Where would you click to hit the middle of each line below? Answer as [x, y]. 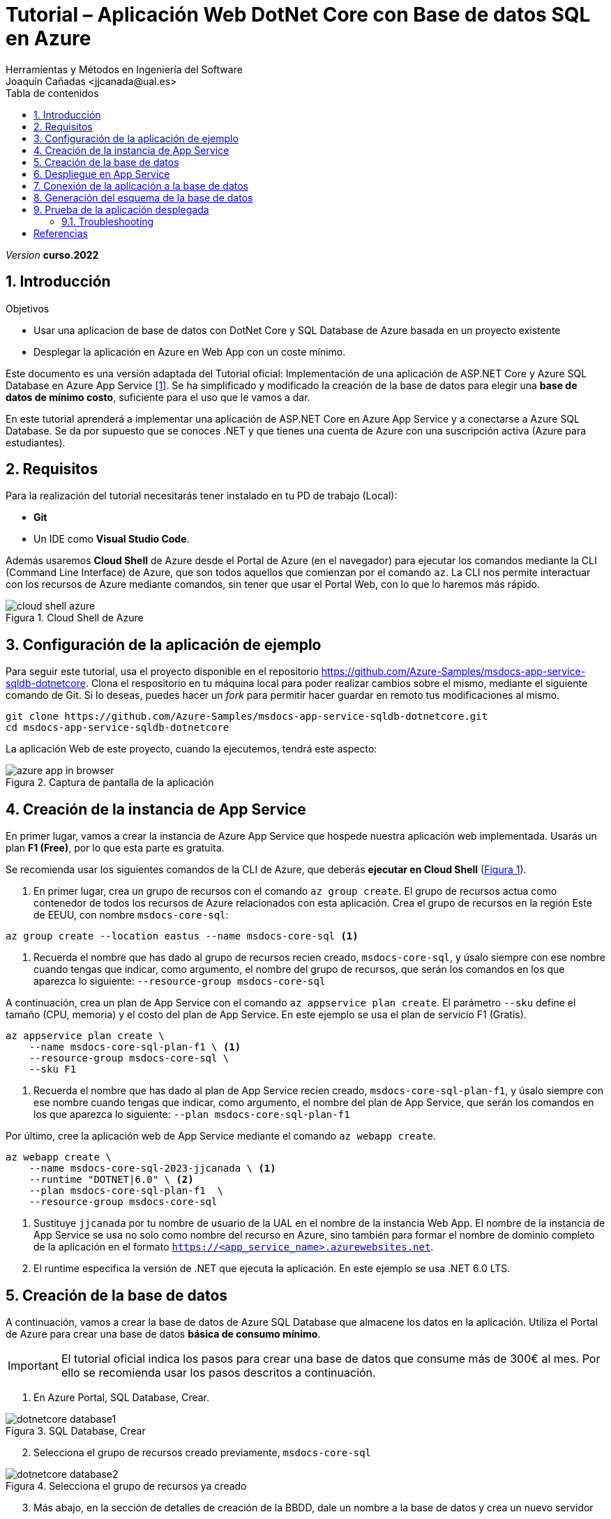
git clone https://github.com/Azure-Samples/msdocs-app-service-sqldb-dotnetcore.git [247, 717]
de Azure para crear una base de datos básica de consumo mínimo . [163, 1333]
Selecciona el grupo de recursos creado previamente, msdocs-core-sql [203, 1452]
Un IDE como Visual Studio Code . [112, 539]
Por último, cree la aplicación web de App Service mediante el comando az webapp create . [221, 1136]
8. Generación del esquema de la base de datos [143, 197]
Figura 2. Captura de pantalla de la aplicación [110, 783]
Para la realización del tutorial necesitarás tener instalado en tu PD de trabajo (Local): [202, 496]
